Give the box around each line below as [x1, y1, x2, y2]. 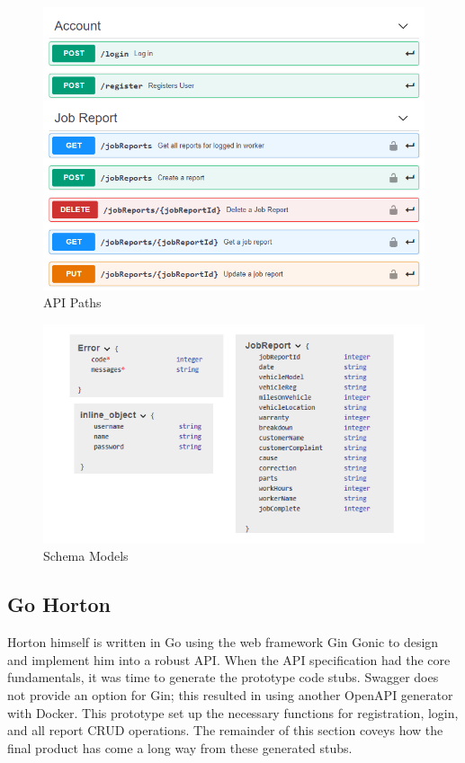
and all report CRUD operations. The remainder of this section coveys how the [7, 721, 443, 740]
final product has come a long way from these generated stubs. [7, 738, 353, 757]
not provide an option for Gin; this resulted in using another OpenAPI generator [7, 685, 453, 704]
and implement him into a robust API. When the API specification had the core [7, 650, 451, 669]
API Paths [43, 293, 102, 312]
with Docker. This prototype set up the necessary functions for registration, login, [7, 703, 459, 722]
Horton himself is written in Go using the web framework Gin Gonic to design [7, 633, 439, 652]
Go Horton [7, 590, 111, 618]
